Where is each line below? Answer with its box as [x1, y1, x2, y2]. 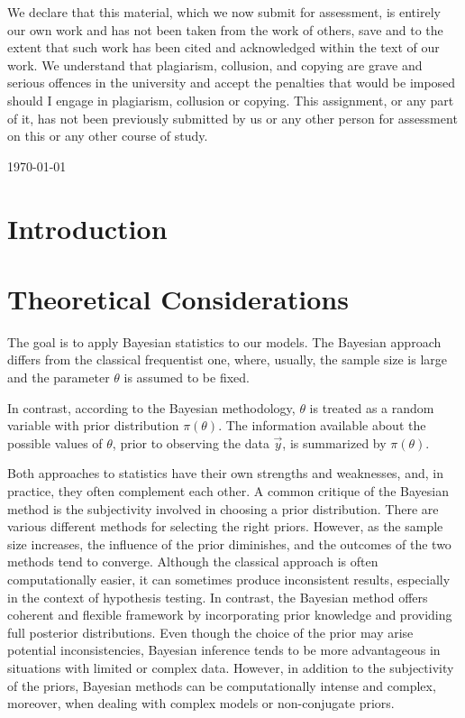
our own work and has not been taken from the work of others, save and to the [7, 20, 443, 39]
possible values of [7, 433, 103, 452]
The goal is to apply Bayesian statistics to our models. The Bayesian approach [7, 332, 442, 351]
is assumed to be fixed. [123, 368, 250, 387]
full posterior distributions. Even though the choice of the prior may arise [7, 622, 414, 641]
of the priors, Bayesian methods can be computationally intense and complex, [7, 676, 436, 695]
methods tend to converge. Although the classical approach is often [7, 552, 378, 571]
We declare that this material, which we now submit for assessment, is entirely [7, 3, 441, 21]
